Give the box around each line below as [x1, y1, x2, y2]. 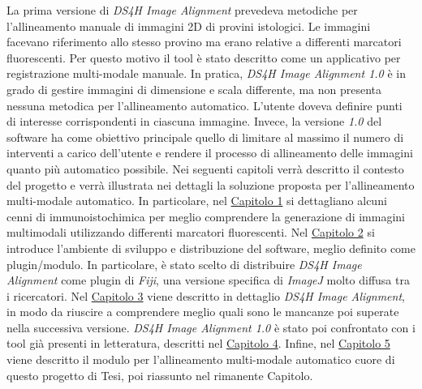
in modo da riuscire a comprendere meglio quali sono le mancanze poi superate [6, 303, 399, 320]
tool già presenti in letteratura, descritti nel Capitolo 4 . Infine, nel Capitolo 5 [6, 335, 390, 352]
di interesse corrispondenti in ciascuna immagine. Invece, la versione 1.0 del [6, 113, 382, 130]
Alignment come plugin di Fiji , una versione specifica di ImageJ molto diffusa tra [6, 271, 410, 289]
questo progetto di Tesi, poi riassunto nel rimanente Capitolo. [6, 366, 313, 383]
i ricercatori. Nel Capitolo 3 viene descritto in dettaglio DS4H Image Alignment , [6, 287, 405, 304]
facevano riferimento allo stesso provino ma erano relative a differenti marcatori [6, 33, 402, 50]
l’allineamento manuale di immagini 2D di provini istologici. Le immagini [6, 17, 371, 34]
